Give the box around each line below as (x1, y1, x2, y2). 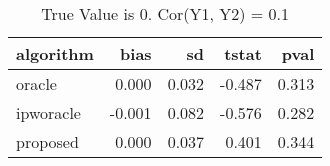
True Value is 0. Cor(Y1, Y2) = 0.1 (41, 2, 290, 25)
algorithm (16, 42, 94, 65)
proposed (16, 130, 79, 153)
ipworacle (16, 101, 81, 124)
